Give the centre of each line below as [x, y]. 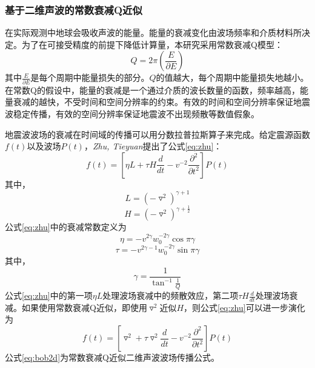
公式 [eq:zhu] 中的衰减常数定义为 [66, 227]
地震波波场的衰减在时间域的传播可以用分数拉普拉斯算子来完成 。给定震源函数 [157, 134]
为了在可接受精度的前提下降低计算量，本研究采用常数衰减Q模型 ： [152, 44]
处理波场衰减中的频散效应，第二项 [171, 295]
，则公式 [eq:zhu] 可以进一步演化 [244, 307]
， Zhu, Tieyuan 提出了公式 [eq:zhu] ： [153, 146]
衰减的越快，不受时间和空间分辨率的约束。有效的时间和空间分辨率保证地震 [161, 102]
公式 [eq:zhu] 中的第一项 [49, 295]
